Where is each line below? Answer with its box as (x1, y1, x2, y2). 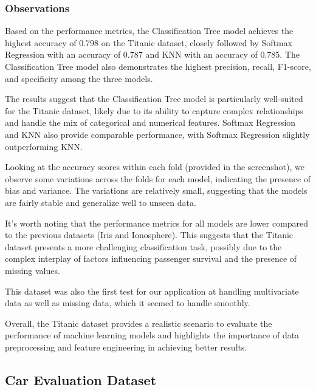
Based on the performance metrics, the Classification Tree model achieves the (5, 24, 294, 37)
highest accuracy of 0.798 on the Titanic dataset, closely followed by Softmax (5, 36, 293, 49)
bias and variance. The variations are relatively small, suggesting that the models (5, 184, 307, 197)
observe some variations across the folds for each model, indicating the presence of (5, 172, 311, 185)
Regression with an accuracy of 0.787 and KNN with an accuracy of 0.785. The (5, 48, 300, 61)
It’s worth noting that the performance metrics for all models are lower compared (5, 216, 309, 229)
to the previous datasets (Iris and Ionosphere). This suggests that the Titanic (5, 228, 294, 241)
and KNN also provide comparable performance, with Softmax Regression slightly (5, 128, 310, 140)
